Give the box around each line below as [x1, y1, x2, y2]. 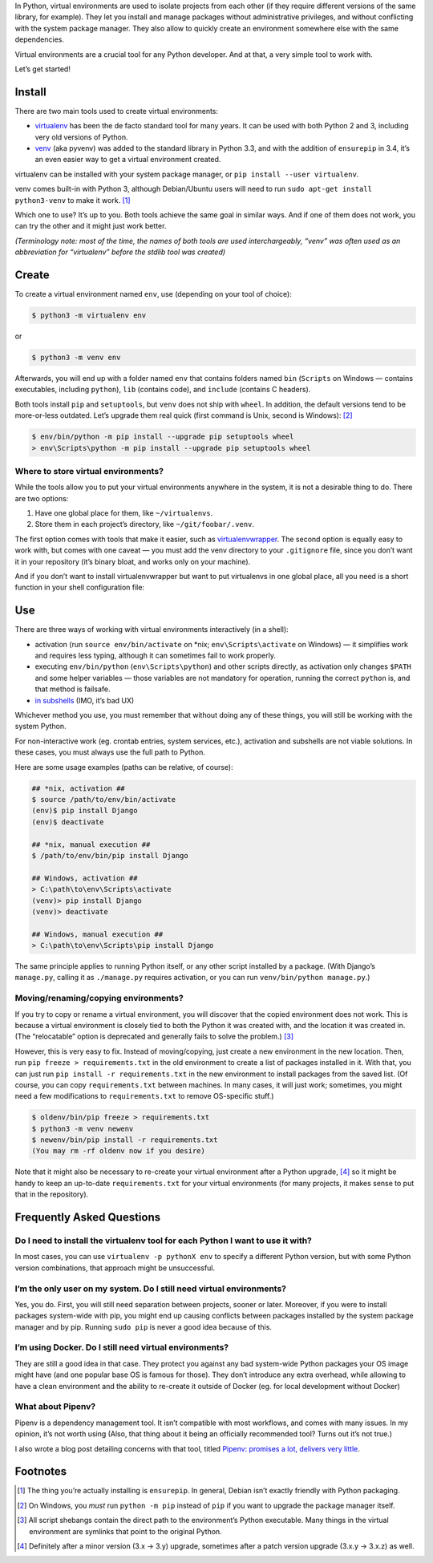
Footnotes [14, 1464, 67, 1479]
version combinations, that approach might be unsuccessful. [14, 1263, 216, 1273]
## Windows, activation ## [31, 873, 138, 882]
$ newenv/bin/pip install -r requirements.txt [31, 1136, 218, 1144]
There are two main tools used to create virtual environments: [14, 106, 219, 115]
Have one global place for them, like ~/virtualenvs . [34, 508, 213, 518]
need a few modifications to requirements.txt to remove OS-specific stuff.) [14, 1091, 274, 1101]
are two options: [14, 493, 69, 503]
